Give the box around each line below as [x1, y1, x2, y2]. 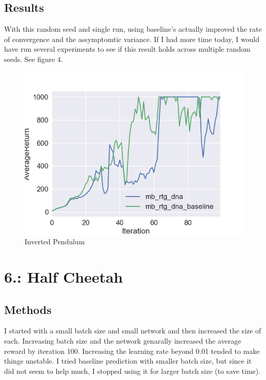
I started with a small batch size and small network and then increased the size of [4, 325, 261, 336]
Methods [4, 301, 52, 317]
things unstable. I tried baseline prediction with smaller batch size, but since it [4, 355, 252, 366]
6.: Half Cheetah [4, 266, 123, 287]
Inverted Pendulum [25, 236, 85, 247]
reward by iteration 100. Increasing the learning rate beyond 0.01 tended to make [4, 345, 260, 356]
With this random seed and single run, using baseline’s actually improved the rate [4, 24, 262, 34]
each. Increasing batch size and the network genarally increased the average [4, 335, 241, 346]
